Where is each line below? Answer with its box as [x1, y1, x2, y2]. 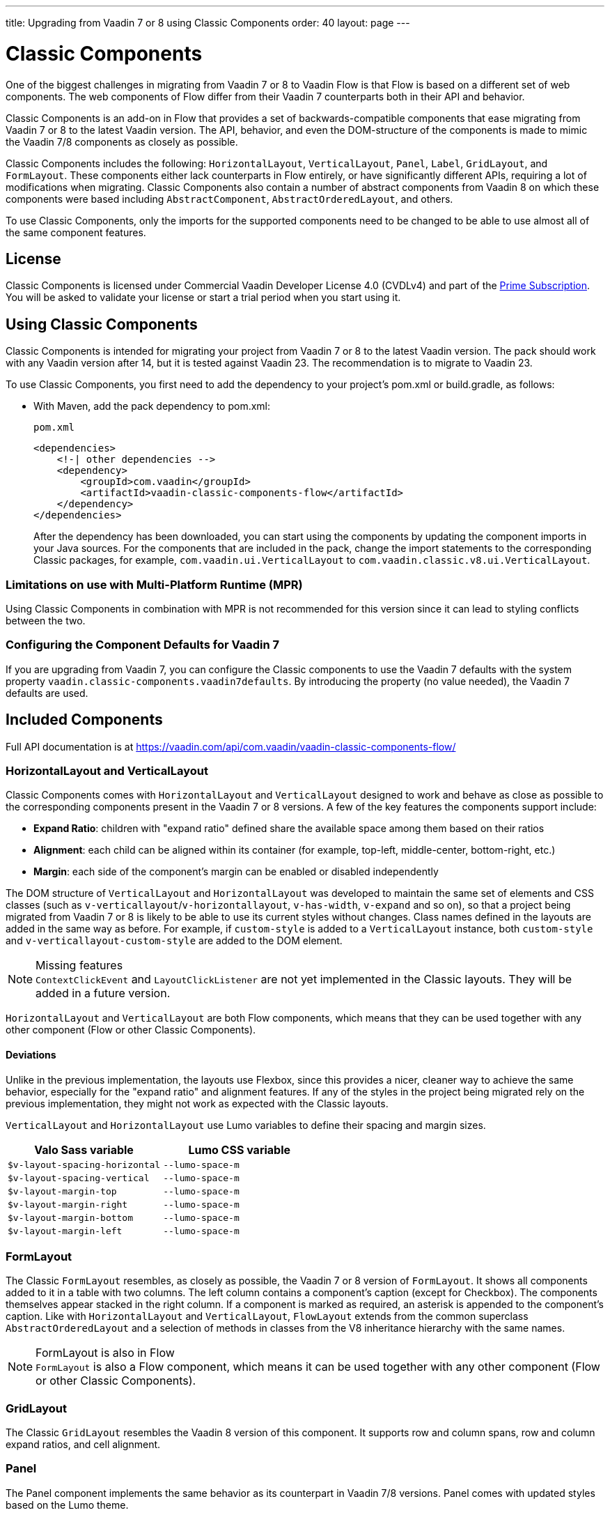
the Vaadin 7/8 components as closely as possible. [6, 135, 238, 148]
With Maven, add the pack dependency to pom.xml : [33, 400, 271, 413]
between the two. [6, 614, 86, 626]
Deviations [6, 1048, 56, 1061]
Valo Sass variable [34, 1142, 134, 1157]
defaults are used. [6, 686, 88, 699]
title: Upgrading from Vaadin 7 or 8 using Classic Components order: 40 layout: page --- [6, 17, 410, 29]
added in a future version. [36, 986, 171, 1001]
